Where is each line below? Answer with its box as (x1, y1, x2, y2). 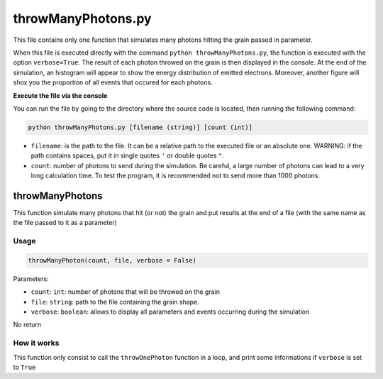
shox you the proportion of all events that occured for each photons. (13, 78, 213, 87)
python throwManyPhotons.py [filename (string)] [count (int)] (28, 123, 253, 131)
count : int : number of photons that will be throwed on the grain (30, 287, 220, 296)
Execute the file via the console (13, 91, 108, 99)
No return (13, 320, 42, 329)
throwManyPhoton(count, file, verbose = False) (28, 256, 196, 264)
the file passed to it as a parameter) (13, 219, 117, 227)
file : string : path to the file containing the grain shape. (30, 297, 200, 306)
